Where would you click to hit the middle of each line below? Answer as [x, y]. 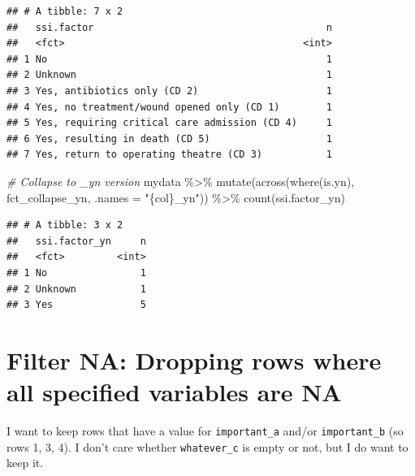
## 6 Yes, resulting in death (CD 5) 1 [169, 138]
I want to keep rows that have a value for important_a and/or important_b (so [205, 431]
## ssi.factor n [169, 27]
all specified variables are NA [174, 392]
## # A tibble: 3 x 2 [65, 225]
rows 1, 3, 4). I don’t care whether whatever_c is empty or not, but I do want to [207, 446]
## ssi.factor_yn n [76, 241]
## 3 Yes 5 [76, 305]
